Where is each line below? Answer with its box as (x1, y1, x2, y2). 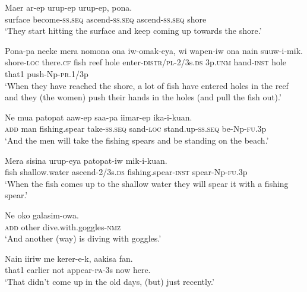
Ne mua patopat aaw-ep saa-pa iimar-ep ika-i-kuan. (5, 110, 192, 123)
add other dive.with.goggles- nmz (5, 220, 121, 233)
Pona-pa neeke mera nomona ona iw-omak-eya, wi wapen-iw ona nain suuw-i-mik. (5, 44, 303, 56)
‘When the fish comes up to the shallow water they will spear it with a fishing (5, 177, 289, 189)
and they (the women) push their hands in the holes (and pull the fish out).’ (5, 91, 281, 103)
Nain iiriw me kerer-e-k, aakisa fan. (5, 252, 133, 264)
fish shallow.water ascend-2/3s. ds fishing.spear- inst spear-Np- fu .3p (5, 166, 248, 178)
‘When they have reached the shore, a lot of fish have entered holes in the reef (5, 79, 289, 91)
